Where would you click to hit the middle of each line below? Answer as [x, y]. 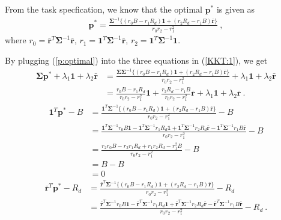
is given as [236, 9]
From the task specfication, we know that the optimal [104, 9]
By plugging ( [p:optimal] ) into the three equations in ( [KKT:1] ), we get [136, 60]
